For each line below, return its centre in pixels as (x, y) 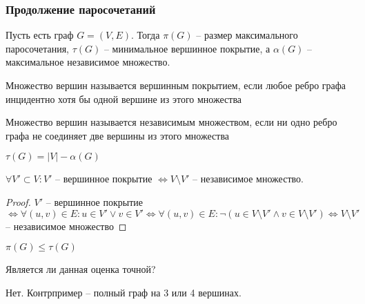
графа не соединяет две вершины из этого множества (118, 135)
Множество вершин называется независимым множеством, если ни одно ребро (171, 122)
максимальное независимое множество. (88, 62)
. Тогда (146, 35)
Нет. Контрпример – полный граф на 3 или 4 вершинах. (124, 292)
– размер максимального (247, 35)
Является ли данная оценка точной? (81, 269)
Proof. (18, 201)
